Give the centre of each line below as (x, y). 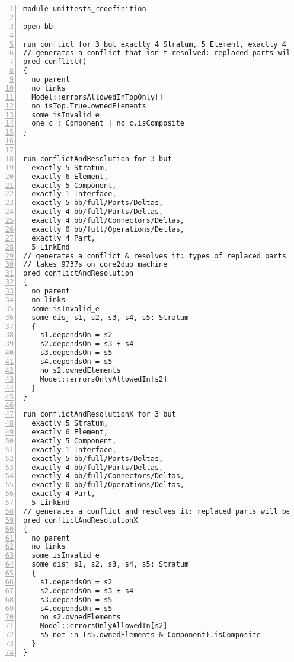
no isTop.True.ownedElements (89, 106)
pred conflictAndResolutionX (81, 520)
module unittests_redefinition (85, 9)
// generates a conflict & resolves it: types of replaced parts (155, 256)
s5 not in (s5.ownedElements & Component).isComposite (150, 635)
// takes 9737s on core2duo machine (95, 265)
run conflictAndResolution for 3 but (98, 159)
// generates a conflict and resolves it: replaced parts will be (157, 511)
